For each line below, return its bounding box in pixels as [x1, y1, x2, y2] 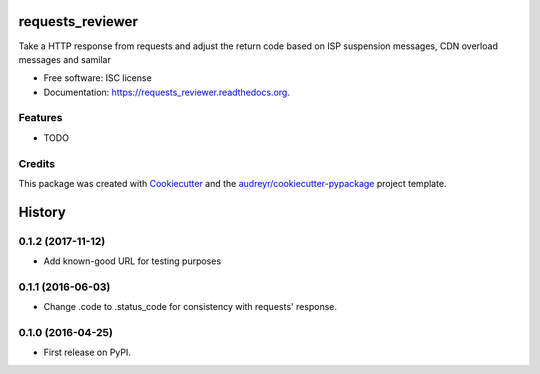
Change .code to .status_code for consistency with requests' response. [43, 301, 338, 313]
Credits [18, 156, 55, 170]
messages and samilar [18, 53, 112, 65]
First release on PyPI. [43, 346, 132, 359]
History [18, 203, 67, 220]
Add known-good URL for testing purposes [43, 255, 222, 267]
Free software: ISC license [43, 72, 152, 84]
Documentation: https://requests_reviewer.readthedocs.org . [43, 86, 290, 98]
